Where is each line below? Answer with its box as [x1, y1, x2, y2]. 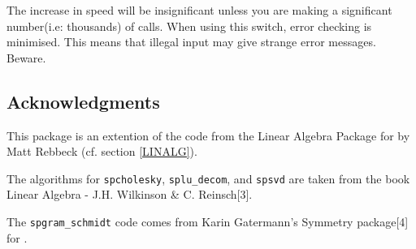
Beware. [6, 49, 46, 66]
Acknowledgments [6, 88, 160, 114]
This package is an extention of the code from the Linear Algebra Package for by [6, 127, 410, 144]
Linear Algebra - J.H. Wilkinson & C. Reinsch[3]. [6, 186, 253, 203]
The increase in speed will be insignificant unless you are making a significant [6, 2, 392, 18]
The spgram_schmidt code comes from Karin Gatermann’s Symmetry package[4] [6, 213, 409, 230]
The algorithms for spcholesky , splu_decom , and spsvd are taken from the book [6, 170, 410, 187]
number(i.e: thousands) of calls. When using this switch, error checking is [6, 17, 372, 34]
